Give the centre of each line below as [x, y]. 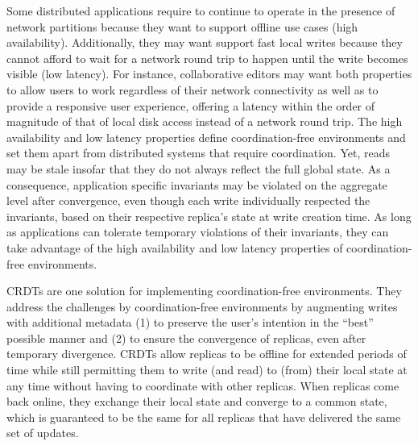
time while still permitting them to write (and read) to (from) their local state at [207, 370]
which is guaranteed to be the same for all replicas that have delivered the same [204, 417]
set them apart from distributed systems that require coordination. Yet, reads [198, 153]
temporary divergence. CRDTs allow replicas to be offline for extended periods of [207, 354]
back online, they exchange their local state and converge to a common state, [197, 401]
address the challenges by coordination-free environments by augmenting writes [202, 306]
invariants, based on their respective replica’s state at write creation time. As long [209, 216]
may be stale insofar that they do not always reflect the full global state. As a [199, 168]
